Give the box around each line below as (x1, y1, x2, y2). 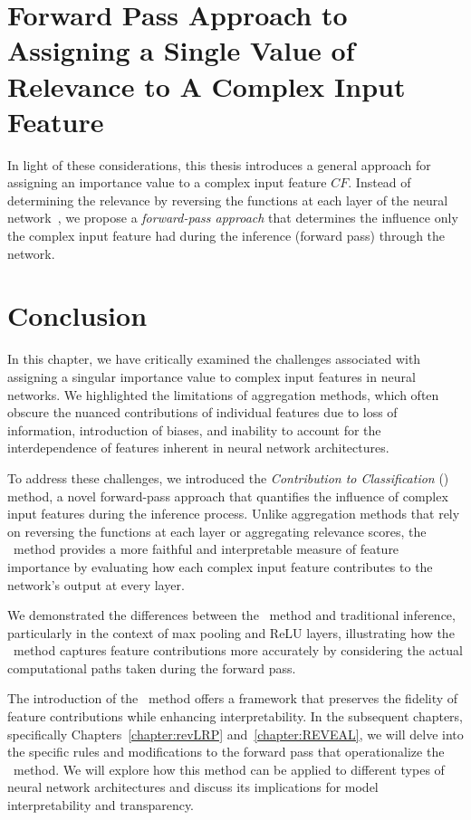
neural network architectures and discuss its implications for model (7, 777, 379, 796)
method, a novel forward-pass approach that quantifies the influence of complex (7, 486, 448, 505)
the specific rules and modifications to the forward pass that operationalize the (7, 742, 445, 761)
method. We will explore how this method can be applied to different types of (13, 759, 445, 778)
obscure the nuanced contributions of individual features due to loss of (7, 403, 398, 422)
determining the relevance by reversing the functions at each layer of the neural (7, 190, 448, 209)
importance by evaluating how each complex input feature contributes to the (7, 557, 433, 576)
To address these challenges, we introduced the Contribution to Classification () (7, 468, 449, 487)
